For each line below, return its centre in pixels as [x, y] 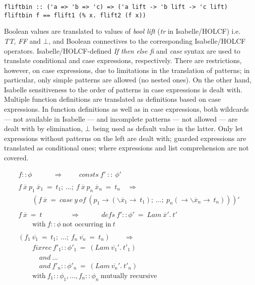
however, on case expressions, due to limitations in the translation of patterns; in [127, 70]
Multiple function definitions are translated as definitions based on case [112, 99]
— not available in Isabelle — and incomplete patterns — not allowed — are [121, 118]
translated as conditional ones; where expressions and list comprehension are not [127, 148]
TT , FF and [23, 40]
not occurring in [87, 224]
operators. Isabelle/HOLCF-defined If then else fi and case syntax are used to [122, 50]
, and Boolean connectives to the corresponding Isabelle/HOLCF [147, 40]
